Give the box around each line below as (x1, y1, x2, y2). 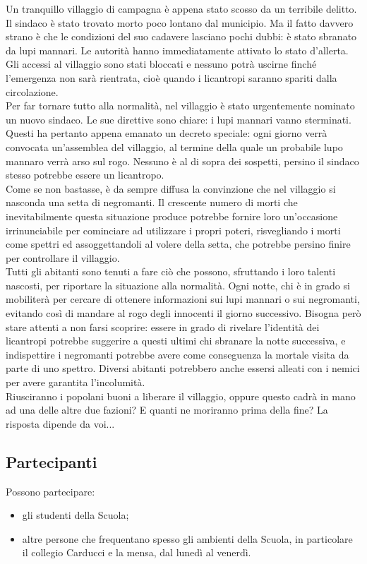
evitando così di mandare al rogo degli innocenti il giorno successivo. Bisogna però (6, 306, 361, 320)
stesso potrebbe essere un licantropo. (6, 167, 164, 182)
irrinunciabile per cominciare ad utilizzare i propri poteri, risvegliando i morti (6, 222, 341, 237)
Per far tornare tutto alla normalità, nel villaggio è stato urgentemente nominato (6, 98, 355, 113)
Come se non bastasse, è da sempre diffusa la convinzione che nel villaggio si (6, 181, 336, 196)
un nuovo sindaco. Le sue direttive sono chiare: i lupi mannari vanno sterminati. (6, 112, 351, 126)
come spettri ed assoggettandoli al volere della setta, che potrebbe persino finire (6, 236, 351, 251)
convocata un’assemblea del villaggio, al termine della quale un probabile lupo (6, 139, 343, 154)
